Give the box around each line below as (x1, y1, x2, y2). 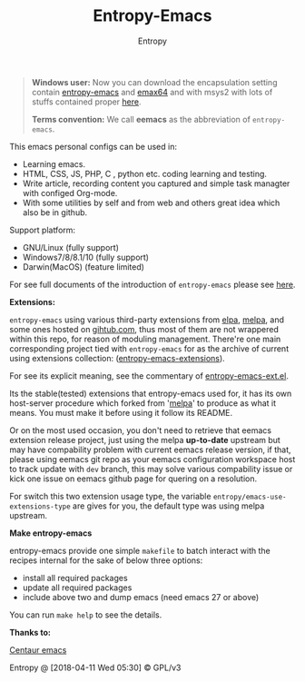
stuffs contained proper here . (31, 96, 143, 107)
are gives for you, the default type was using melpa (72, 500, 265, 511)
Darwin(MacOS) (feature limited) (22, 261, 145, 272)
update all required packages (22, 582, 133, 593)
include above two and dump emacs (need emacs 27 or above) (22, 591, 260, 602)
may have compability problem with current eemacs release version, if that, (9, 444, 292, 455)
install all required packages (22, 572, 129, 583)
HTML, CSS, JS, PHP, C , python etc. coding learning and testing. (22, 168, 268, 179)
